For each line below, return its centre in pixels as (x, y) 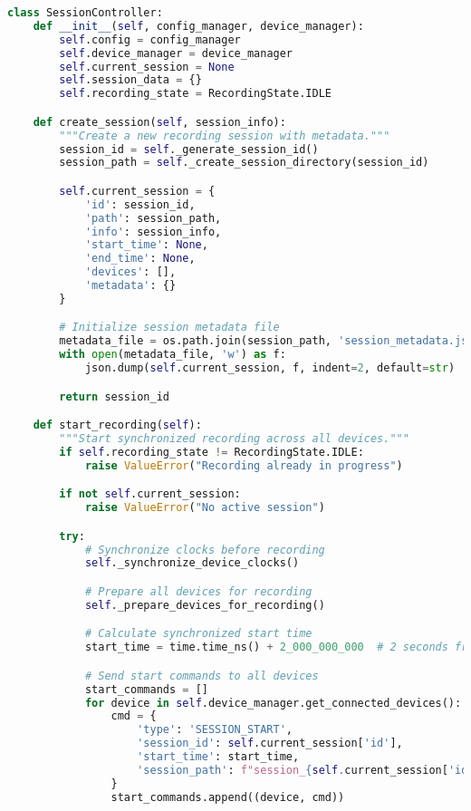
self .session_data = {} (130, 80)
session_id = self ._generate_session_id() (189, 149)
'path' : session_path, (153, 218)
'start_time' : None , (146, 245)
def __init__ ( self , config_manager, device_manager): (198, 26)
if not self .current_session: (150, 494)
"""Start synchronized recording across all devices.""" (234, 439)
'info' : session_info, (153, 232)
